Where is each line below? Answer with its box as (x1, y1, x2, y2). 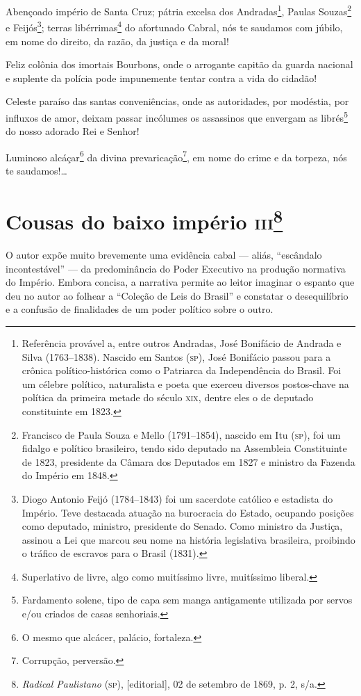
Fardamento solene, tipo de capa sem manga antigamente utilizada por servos (22, 592, 353, 607)
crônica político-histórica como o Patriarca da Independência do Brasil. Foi (22, 363, 342, 378)
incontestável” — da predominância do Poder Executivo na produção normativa (6, 261, 346, 275)
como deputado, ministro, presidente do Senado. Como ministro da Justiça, (22, 519, 343, 533)
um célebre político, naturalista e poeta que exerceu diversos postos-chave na (22, 376, 349, 391)
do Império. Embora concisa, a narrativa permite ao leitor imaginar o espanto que (6, 275, 355, 289)
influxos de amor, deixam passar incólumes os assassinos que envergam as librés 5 (6, 108, 348, 124)
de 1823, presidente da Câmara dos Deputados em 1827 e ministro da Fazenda (22, 454, 355, 469)
